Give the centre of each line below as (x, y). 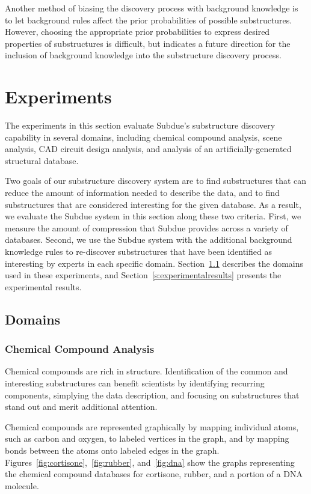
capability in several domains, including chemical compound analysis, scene (143, 137)
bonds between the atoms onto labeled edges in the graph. (112, 450)
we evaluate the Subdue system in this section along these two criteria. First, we (153, 216)
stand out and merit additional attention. (81, 407)
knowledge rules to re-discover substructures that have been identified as (138, 252)
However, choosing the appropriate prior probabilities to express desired (137, 32)
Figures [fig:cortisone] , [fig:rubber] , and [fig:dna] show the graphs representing (150, 462)
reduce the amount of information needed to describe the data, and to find (142, 193)
